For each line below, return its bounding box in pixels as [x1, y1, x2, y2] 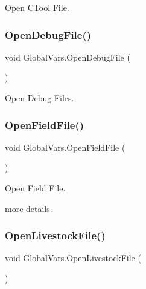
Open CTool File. [5, 1, 69, 13]
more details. [5, 202, 52, 214]
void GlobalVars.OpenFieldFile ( [5, 141, 125, 153]
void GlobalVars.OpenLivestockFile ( [5, 251, 141, 264]
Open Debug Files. [5, 91, 74, 104]
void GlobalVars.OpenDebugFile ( [5, 50, 130, 63]
